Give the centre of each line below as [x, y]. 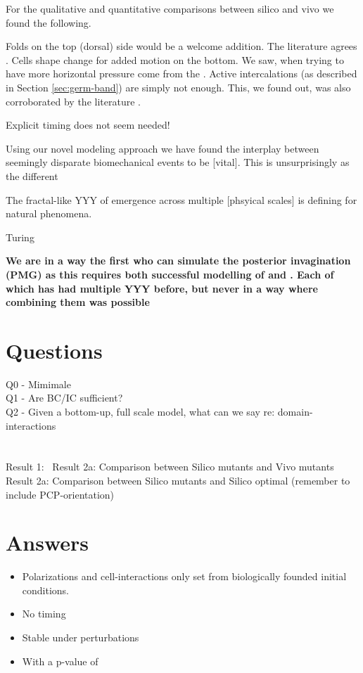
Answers [47, 543]
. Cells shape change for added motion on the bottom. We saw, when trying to [175, 59]
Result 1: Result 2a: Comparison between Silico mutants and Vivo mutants [170, 467]
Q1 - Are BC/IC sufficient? [64, 398]
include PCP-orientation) [60, 494]
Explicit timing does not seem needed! [88, 125]
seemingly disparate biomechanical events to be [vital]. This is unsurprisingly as [178, 162]
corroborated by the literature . [73, 101]
